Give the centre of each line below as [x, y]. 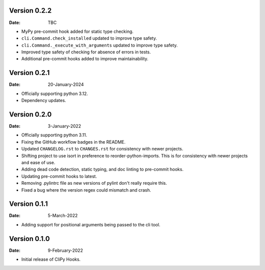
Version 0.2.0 [30, 114]
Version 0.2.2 [30, 11]
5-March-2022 [63, 216]
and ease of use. [38, 163]
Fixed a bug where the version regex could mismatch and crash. [86, 190]
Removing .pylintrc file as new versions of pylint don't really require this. [94, 183]
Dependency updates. [44, 100]
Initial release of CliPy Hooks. [51, 259]
